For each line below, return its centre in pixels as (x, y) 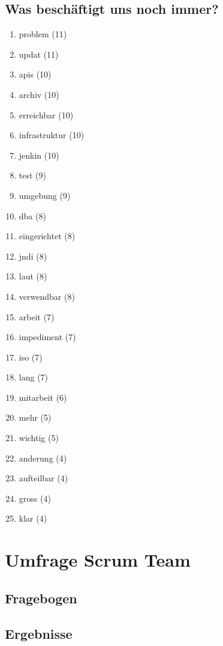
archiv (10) (39, 94)
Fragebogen (41, 598)
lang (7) (34, 377)
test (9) (32, 175)
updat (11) (39, 54)
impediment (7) (47, 337)
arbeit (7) (37, 316)
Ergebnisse (39, 633)
